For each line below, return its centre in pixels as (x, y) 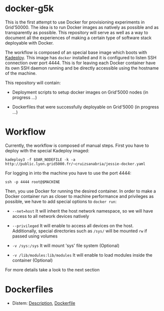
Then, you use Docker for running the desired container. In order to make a (81, 191)
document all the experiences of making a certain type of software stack (78, 38)
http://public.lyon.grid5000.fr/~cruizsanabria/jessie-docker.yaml (75, 164)
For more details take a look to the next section (52, 269)
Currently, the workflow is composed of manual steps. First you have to (77, 145)
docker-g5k (29, 9)
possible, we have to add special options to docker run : (61, 201)
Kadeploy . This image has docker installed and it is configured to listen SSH (81, 57)
